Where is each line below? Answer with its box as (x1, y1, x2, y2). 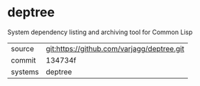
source (11, 43, 34, 53)
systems (11, 67, 39, 77)
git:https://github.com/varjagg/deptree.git (45, 43, 184, 53)
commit (11, 55, 36, 65)
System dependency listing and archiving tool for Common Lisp (7, 28, 193, 36)
